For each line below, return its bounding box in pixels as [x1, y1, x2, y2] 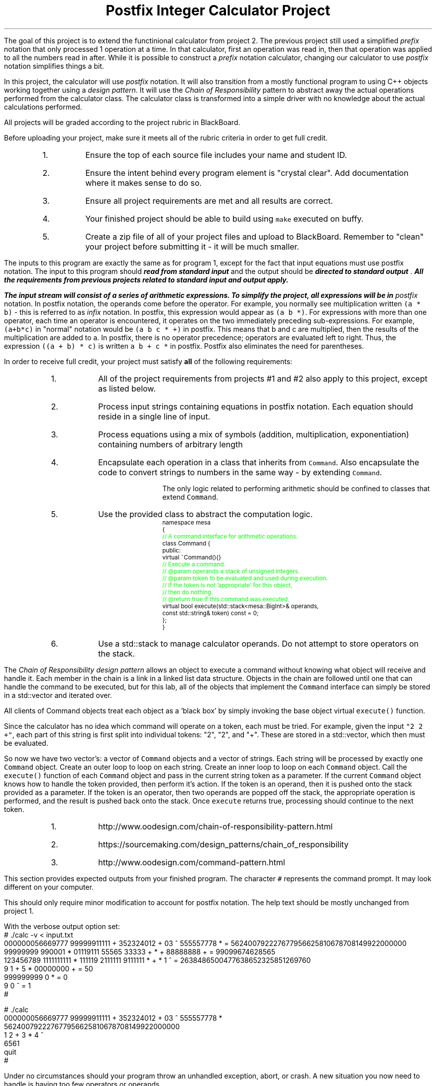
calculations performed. [4, 102, 82, 111]
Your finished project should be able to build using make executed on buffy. [85, 213, 364, 224]
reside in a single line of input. [98, 411, 211, 421]
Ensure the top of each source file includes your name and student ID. [85, 149, 347, 160]
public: [162, 546, 181, 554]
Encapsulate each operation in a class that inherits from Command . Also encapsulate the [98, 457, 419, 467]
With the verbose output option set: [4, 922, 120, 931]
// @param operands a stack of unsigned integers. [162, 567, 300, 575]
